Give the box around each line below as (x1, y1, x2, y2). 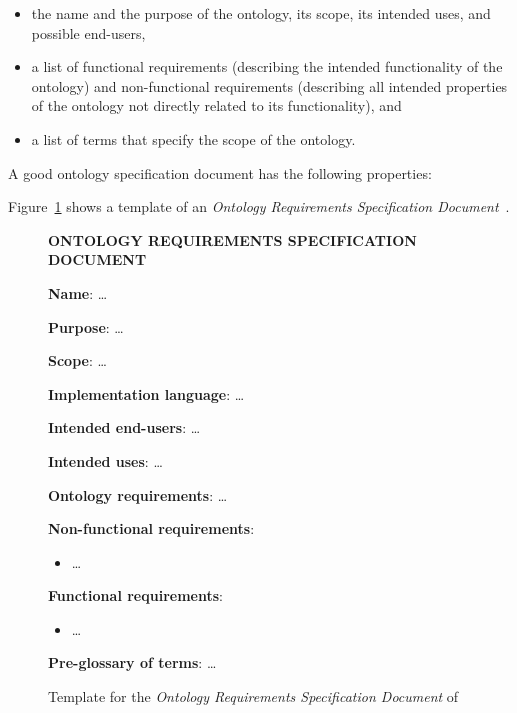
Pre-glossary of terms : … (48, 652, 217, 673)
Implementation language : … (48, 383, 245, 404)
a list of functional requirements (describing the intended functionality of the (31, 56, 503, 77)
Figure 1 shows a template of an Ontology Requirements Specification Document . (8, 196, 510, 217)
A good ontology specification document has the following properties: (8, 162, 432, 183)
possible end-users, (31, 22, 146, 43)
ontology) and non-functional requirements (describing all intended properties (31, 75, 508, 96)
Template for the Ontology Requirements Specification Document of (48, 686, 459, 707)
